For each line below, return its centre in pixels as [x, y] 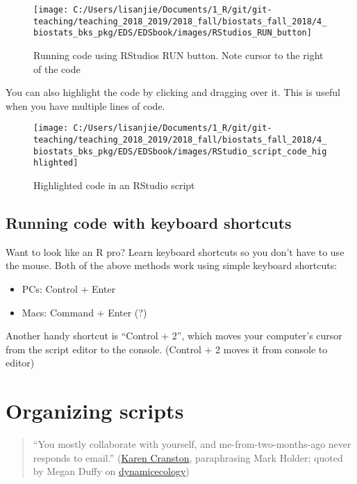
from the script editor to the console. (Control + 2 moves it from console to [167, 349]
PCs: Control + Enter [69, 288]
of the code [57, 68]
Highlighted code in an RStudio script [114, 185]
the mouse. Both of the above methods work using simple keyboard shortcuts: [172, 265]
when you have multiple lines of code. [85, 105]
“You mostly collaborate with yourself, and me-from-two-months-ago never [192, 444]
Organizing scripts [95, 411]
